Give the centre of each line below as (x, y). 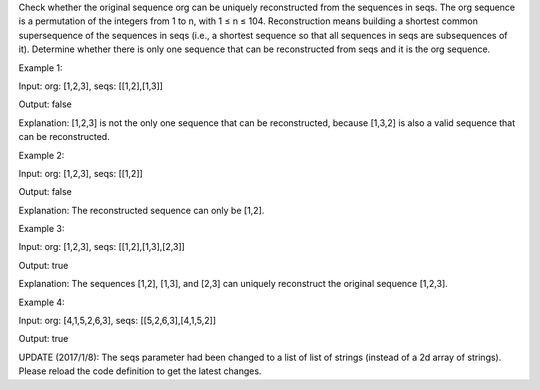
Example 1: (40, 67)
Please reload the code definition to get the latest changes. (140, 371)
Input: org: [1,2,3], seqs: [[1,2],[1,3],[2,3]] (101, 247)
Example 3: (41, 229)
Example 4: (41, 302)
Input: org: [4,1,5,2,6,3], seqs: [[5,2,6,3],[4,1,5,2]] (117, 321)
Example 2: (41, 155)
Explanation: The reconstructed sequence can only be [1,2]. (141, 210)
